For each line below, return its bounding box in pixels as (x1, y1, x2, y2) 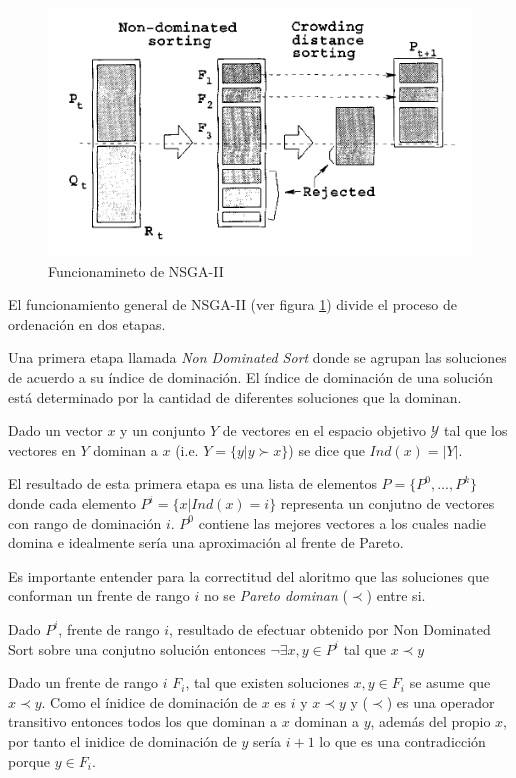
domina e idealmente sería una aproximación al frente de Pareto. (8, 532, 404, 553)
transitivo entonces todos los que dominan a (8, 711, 278, 732)
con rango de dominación (8, 512, 162, 533)
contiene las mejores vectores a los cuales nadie (198, 512, 487, 533)
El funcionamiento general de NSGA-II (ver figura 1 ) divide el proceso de (8, 294, 457, 315)
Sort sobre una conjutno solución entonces (8, 638, 266, 659)
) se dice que (288, 439, 365, 460)
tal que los (444, 420, 508, 441)
